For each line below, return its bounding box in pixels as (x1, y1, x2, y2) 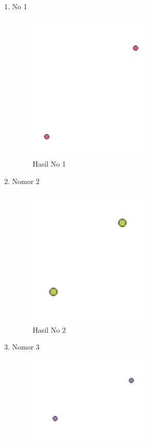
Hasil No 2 (32, 324, 66, 335)
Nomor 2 (12, 175, 40, 186)
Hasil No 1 (32, 158, 66, 169)
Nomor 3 (12, 341, 40, 352)
